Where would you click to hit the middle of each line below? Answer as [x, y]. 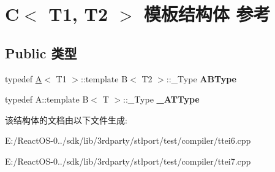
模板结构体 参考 [207, 14]
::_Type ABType [201, 78]
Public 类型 [41, 53]
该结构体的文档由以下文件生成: [66, 119]
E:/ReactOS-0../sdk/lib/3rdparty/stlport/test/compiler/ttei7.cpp [128, 161]
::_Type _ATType [161, 99]
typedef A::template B [47, 99]
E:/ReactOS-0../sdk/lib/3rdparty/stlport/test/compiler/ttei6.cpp [128, 140]
